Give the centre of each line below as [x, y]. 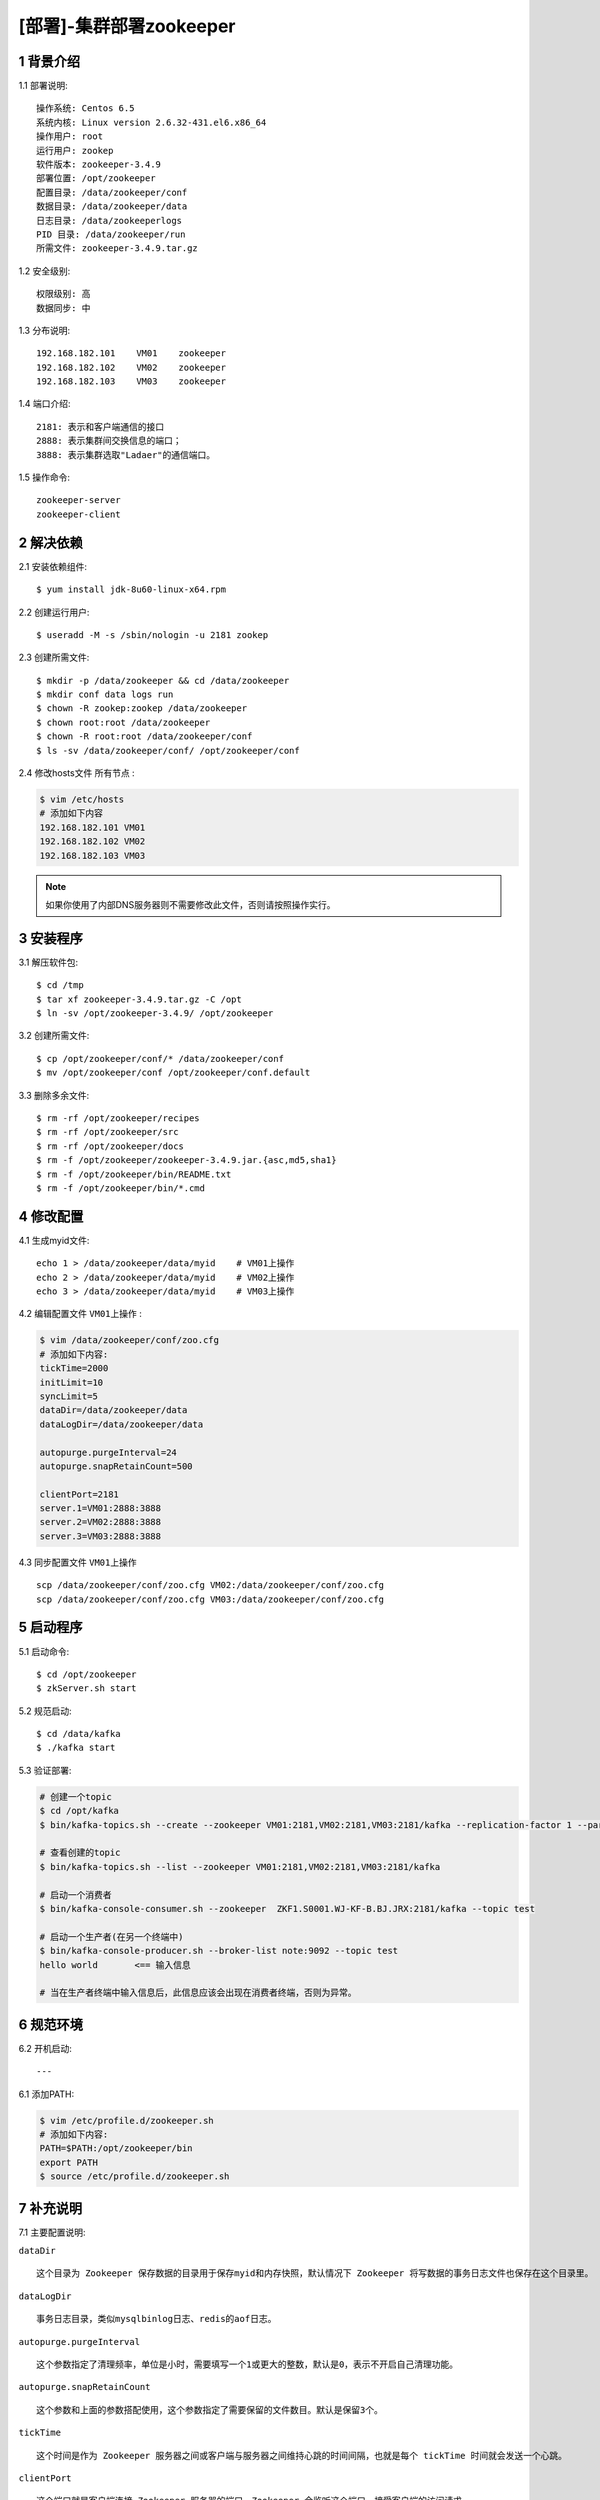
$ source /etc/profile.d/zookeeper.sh [134, 2176]
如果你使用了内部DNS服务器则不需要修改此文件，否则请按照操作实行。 [190, 904]
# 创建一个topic [75, 1796]
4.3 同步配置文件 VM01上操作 [77, 1562]
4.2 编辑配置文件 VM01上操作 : [80, 1314]
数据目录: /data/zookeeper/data [112, 206]
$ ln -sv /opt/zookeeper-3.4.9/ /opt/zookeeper [155, 1013]
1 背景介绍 [49, 61]
